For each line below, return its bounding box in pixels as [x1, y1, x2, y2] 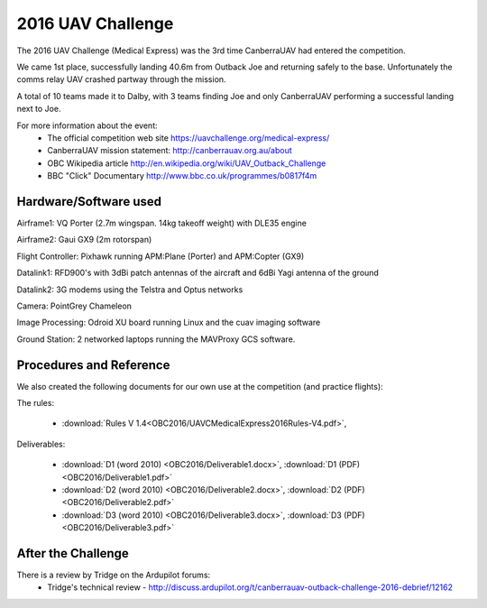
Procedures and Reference [16, 357, 170, 373]
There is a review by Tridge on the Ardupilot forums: [16, 569, 211, 581]
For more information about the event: [16, 120, 158, 131]
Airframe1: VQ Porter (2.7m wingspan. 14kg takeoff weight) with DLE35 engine [16, 217, 307, 228]
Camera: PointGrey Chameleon [16, 300, 133, 311]
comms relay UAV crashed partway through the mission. [16, 74, 226, 85]
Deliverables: [16, 438, 66, 449]
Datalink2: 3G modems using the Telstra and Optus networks [16, 284, 243, 295]
